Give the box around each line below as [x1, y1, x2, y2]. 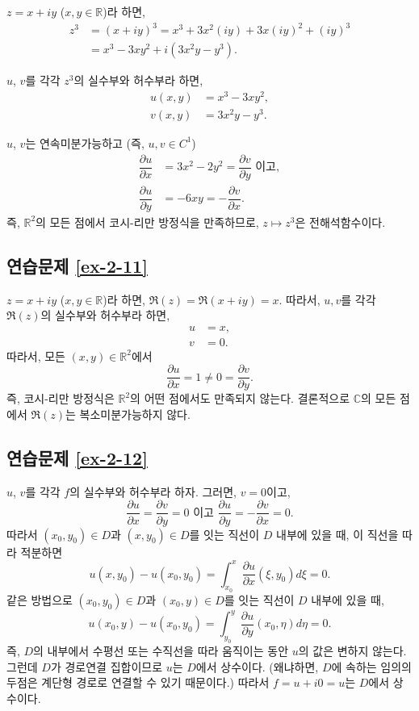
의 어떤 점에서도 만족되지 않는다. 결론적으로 [130, 390, 350, 407]
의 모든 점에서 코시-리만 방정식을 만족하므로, [36, 213, 259, 230]
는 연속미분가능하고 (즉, [25, 134, 145, 151]
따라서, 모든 [6, 347, 65, 364]
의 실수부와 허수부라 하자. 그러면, [69, 483, 237, 500]
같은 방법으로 [6, 591, 73, 608]
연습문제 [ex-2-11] [6, 253, 148, 278]
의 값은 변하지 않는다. [298, 642, 407, 659]
